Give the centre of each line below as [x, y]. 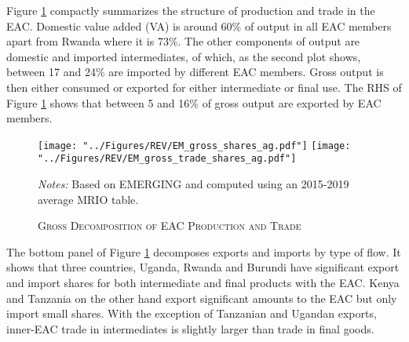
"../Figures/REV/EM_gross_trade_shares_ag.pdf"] [167, 159]
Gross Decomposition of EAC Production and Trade [170, 226]
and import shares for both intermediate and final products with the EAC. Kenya [203, 283]
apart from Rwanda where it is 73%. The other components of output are [183, 41]
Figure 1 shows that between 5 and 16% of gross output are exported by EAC [194, 102]
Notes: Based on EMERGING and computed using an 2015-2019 [194, 184]
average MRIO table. [88, 199]
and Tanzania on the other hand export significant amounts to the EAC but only [202, 298]
